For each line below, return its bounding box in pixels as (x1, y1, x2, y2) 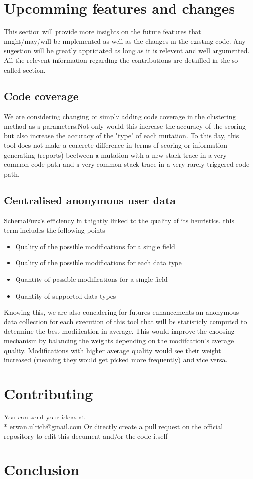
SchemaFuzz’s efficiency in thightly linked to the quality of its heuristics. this (4, 215, 234, 225)
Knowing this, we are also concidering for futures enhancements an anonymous (4, 307, 239, 317)
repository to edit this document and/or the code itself (4, 431, 168, 441)
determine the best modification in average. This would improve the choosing (4, 326, 234, 336)
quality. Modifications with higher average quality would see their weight (4, 345, 221, 355)
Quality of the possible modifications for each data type (15, 258, 182, 268)
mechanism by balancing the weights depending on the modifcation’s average (4, 336, 234, 345)
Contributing (4, 383, 93, 403)
